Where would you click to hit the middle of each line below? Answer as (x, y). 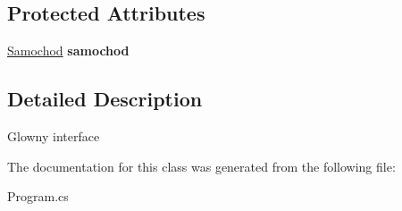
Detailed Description (105, 99)
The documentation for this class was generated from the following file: (201, 166)
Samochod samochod (68, 51)
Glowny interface (54, 136)
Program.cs (38, 196)
